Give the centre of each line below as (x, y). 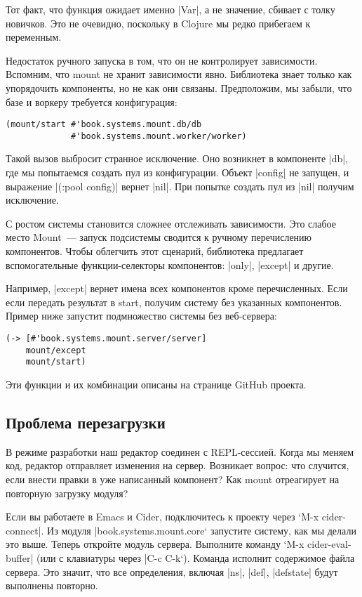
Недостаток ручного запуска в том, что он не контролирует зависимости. (162, 60)
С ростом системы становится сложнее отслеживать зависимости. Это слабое (171, 223)
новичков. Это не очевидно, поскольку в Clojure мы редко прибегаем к (158, 23)
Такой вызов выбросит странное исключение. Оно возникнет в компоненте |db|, (177, 158)
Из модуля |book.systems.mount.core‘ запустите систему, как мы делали (202, 530)
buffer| (20, 557)
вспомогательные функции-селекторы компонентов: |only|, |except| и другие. (170, 264)
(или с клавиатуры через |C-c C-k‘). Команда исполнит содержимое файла (195, 557)
